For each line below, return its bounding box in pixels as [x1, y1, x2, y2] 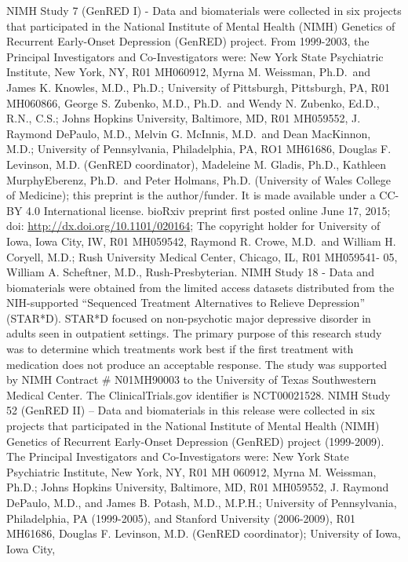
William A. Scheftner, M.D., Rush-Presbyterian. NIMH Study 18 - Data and [6, 264, 374, 280]
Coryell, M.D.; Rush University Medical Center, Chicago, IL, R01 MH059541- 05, [6, 248, 398, 265]
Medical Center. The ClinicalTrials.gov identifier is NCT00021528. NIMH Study [6, 386, 391, 403]
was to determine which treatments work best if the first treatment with [6, 341, 354, 357]
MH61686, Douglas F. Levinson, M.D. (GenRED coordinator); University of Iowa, [6, 525, 401, 542]
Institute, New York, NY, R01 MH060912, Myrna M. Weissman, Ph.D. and [6, 64, 371, 80]
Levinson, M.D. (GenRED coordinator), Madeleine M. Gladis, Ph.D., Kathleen [6, 155, 387, 172]
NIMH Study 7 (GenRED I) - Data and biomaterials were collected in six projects [6, 2, 402, 18]
